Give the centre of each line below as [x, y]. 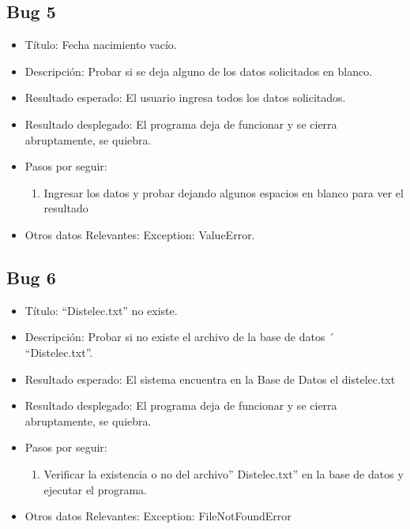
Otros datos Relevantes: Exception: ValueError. [140, 234]
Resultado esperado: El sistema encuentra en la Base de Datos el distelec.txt [210, 379]
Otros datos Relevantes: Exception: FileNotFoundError [158, 516]
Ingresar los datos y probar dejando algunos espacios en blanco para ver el [224, 192]
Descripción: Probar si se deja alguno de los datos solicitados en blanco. [199, 71]
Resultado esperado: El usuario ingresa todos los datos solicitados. [185, 98]
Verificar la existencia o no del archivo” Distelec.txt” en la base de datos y [224, 473]
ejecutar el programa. [95, 489]
